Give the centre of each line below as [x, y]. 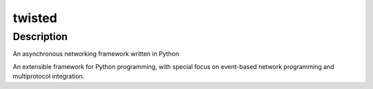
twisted [35, 18]
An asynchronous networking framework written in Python [96, 54]
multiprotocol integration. [49, 77]
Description [40, 37]
